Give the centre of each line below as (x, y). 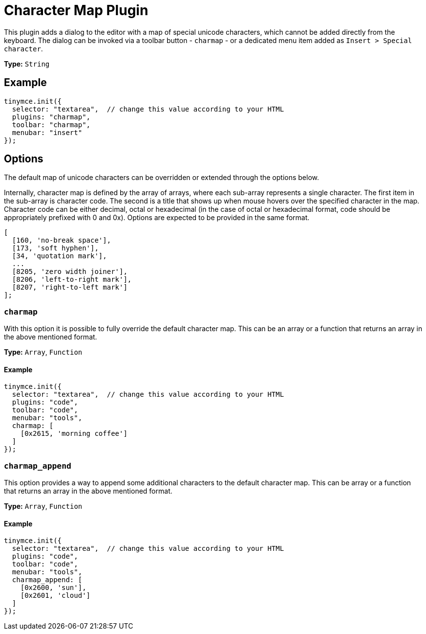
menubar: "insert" (47, 132)
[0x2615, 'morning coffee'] (74, 434)
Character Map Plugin (76, 10)
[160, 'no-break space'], (62, 240)
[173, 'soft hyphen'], (55, 248)
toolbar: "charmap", (51, 125)
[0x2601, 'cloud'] (55, 596)
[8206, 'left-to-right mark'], (72, 280)
